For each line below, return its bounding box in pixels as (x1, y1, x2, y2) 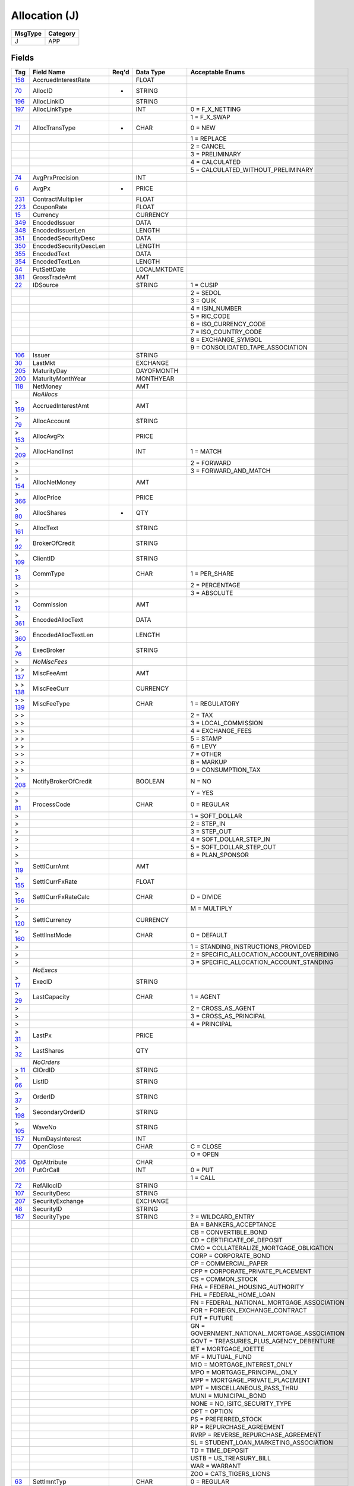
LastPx (33, 1031, 52, 1040)
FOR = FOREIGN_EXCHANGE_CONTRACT (190, 1306, 307, 1315)
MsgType (14, 29, 42, 37)
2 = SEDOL (190, 289, 222, 297)
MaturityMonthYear (33, 374, 87, 383)
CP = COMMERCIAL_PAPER (190, 1260, 268, 1268)
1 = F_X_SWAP (190, 113, 231, 121)
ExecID (33, 978, 53, 986)
